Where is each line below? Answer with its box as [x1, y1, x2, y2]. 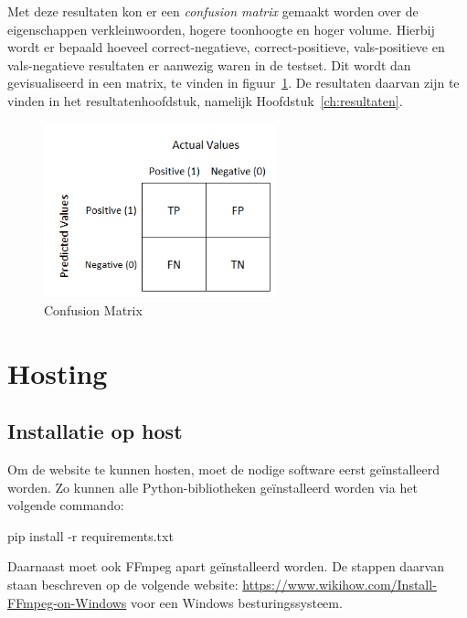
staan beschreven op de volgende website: [7, 575, 239, 594]
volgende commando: [7, 495, 124, 515]
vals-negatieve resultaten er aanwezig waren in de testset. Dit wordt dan [7, 55, 411, 74]
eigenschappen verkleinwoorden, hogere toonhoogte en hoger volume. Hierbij [7, 19, 435, 38]
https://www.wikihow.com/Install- [242, 575, 437, 594]
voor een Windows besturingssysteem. [131, 592, 343, 612]
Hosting [7, 354, 108, 391]
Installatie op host [7, 417, 183, 445]
